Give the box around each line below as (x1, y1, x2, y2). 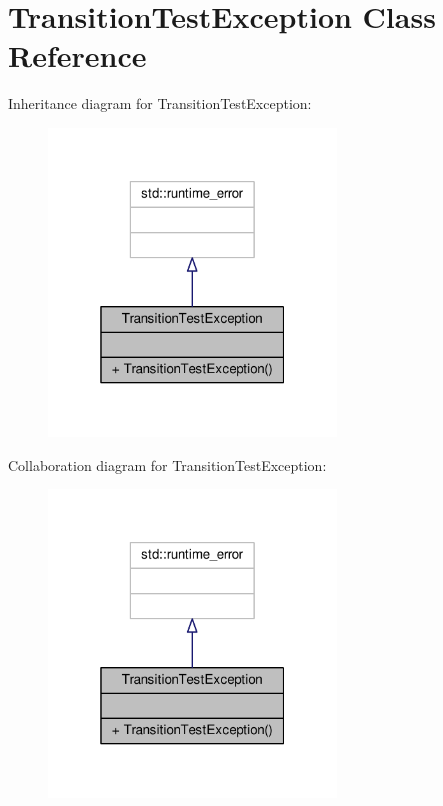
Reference (8, 35, 147, 76)
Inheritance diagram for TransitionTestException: (8, 93, 312, 114)
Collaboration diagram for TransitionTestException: (8, 454, 327, 475)
